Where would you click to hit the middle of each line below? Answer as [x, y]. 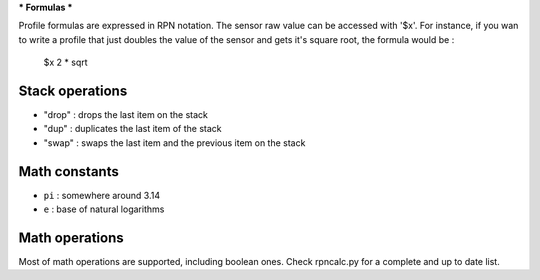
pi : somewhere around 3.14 [102, 195]
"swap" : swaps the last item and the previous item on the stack [174, 142]
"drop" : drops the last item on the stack [126, 115]
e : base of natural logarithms [104, 209]
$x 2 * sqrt [66, 62]
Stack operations [73, 90]
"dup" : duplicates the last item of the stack [132, 129]
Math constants [68, 171]
